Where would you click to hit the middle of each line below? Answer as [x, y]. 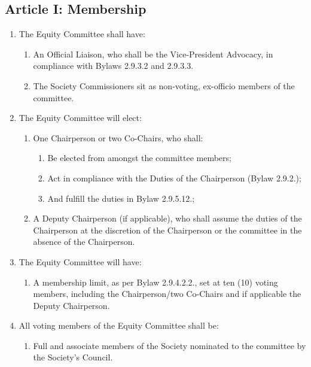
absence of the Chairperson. [84, 242]
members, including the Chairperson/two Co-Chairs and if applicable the [167, 294]
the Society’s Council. [73, 357]
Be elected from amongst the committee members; [139, 158]
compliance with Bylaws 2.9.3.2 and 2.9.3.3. [113, 66]
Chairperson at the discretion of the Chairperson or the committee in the [167, 230]
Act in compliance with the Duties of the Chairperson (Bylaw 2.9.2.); [174, 178]
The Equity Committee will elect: [80, 118]
